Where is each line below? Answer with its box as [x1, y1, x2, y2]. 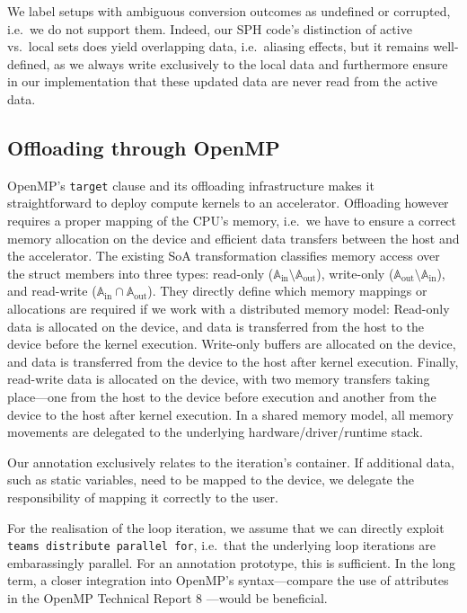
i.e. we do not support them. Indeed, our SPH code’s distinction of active [7, 19, 412, 38]
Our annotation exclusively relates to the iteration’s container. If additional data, [7, 452, 454, 471]
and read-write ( [7, 281, 97, 300]
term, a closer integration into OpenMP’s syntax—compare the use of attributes [7, 571, 449, 590]
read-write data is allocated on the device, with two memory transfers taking [7, 369, 430, 388]
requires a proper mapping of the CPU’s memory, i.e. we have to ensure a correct [7, 211, 457, 230]
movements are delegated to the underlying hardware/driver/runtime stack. [7, 422, 423, 441]
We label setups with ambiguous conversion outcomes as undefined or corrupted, [7, 2, 451, 20]
